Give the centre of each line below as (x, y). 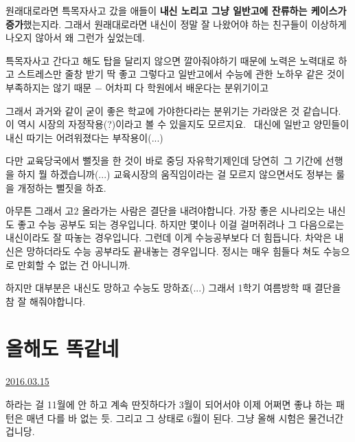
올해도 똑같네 (62, 348)
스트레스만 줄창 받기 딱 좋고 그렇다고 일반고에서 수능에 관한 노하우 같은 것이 (181, 74)
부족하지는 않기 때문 (49, 87)
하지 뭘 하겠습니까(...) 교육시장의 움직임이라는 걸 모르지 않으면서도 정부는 (175, 174)
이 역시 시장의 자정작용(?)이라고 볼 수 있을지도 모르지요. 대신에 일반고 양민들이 (177, 124)
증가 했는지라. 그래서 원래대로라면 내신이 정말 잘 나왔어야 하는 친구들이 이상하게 (176, 24)
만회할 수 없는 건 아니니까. (74, 264)
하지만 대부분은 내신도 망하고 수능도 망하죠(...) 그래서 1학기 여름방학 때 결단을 (173, 288)
